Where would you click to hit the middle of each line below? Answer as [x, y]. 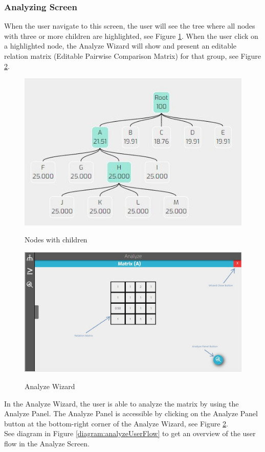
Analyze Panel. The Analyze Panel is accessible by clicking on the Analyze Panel [131, 413]
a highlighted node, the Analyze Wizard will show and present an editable [120, 46]
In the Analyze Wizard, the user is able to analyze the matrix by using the [122, 403]
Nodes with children [56, 240]
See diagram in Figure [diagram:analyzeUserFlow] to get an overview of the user [130, 433]
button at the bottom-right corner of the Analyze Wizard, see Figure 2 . [116, 423]
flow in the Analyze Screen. [47, 443]
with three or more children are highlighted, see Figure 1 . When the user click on [131, 36]
